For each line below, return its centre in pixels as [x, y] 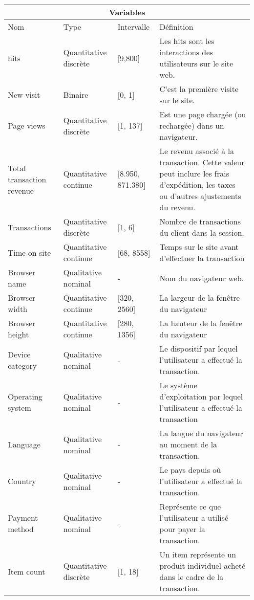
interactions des [186, 52]
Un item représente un [198, 554]
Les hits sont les [187, 41]
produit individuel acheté [202, 566]
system [20, 408]
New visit [24, 94]
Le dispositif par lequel [199, 348]
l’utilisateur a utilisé [194, 518]
